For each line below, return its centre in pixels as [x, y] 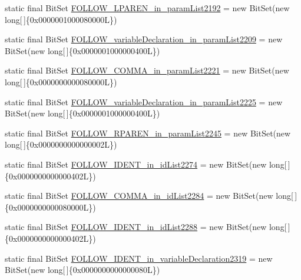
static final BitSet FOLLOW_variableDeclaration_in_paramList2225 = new [144, 101]
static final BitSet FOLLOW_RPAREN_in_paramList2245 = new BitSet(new [148, 133]
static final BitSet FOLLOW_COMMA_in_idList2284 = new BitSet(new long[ [149, 196]
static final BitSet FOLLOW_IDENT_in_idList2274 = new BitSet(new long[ [146, 164]
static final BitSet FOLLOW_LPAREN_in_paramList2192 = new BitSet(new [147, 8]
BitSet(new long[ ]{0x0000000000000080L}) [82, 270]
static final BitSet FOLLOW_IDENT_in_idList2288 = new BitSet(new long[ [146, 227]
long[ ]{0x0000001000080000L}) [61, 19]
